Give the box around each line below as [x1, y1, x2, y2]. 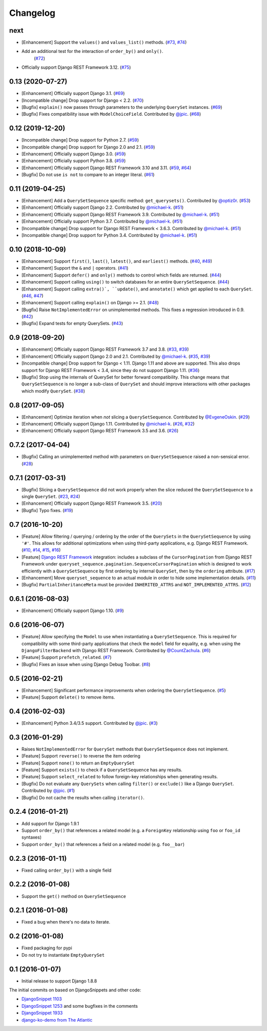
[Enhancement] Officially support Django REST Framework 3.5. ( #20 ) [21, 500, 162, 507]
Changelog [9, 7, 55, 18]
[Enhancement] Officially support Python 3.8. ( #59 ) [21, 158, 126, 164]
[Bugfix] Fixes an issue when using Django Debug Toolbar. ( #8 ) [21, 661, 151, 667]
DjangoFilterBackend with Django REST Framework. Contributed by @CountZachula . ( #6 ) [21, 648, 211, 653]
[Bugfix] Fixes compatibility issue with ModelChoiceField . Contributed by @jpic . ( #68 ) [21, 111, 201, 117]
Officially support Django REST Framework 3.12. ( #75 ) [21, 64, 131, 70]
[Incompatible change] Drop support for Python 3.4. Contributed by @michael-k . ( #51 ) [21, 233, 197, 238]
